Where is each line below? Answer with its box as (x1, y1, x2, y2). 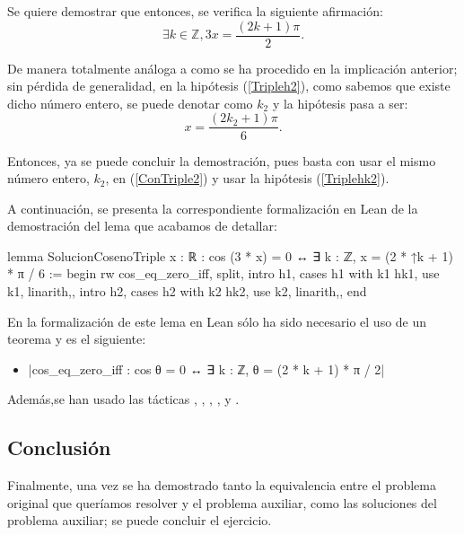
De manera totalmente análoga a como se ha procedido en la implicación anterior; (7, 58, 458, 77)
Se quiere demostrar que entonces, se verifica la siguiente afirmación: (7, 2, 383, 20)
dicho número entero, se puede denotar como (7, 93, 253, 112)
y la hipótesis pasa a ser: (272, 93, 408, 112)
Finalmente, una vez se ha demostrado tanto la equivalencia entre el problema (7, 476, 436, 495)
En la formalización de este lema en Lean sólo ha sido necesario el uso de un (7, 311, 427, 330)
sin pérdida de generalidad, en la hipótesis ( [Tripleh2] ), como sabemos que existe (7, 76, 451, 95)
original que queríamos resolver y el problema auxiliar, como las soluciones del (7, 493, 437, 512)
